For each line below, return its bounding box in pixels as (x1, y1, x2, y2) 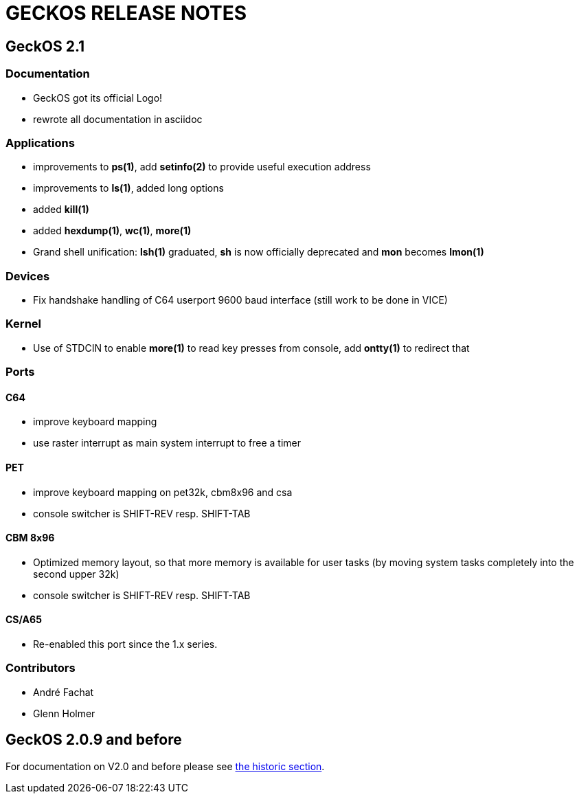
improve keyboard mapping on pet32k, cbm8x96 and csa (33, 486, 293, 498)
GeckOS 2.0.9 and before (5, 731, 182, 749)
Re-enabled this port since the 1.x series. (33, 638, 218, 651)
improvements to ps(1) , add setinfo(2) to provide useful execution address (33, 161, 371, 173)
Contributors (5, 661, 76, 675)
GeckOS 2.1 (5, 37, 85, 55)
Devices (5, 269, 50, 283)
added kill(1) (33, 203, 89, 216)
